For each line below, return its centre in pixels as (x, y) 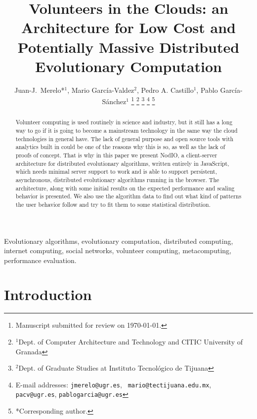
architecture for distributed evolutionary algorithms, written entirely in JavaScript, (122, 163)
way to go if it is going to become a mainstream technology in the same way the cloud (127, 130)
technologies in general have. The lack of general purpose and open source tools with (125, 138)
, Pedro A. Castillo (165, 90)
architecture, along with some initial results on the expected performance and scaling (125, 188)
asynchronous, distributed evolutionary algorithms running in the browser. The (117, 179)
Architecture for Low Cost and (128, 27)
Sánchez (114, 101)
